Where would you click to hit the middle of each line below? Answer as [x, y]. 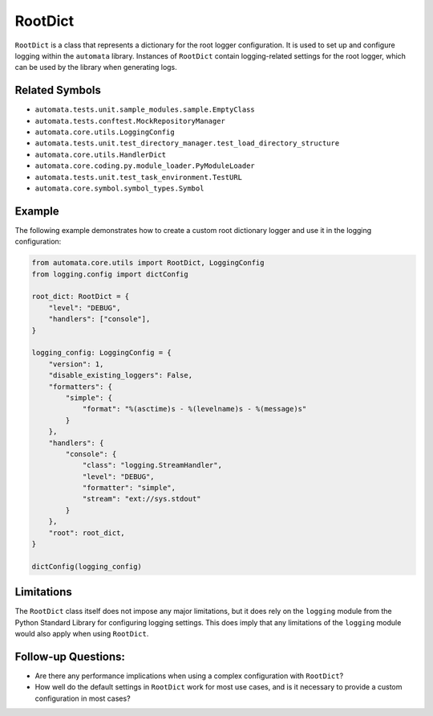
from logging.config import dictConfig [110, 274]
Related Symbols [58, 90]
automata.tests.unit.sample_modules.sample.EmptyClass [145, 110]
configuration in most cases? [83, 698]
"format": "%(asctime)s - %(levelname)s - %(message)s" [194, 409]
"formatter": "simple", [129, 488]
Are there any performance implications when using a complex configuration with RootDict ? [189, 676]
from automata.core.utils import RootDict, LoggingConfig [148, 263]
